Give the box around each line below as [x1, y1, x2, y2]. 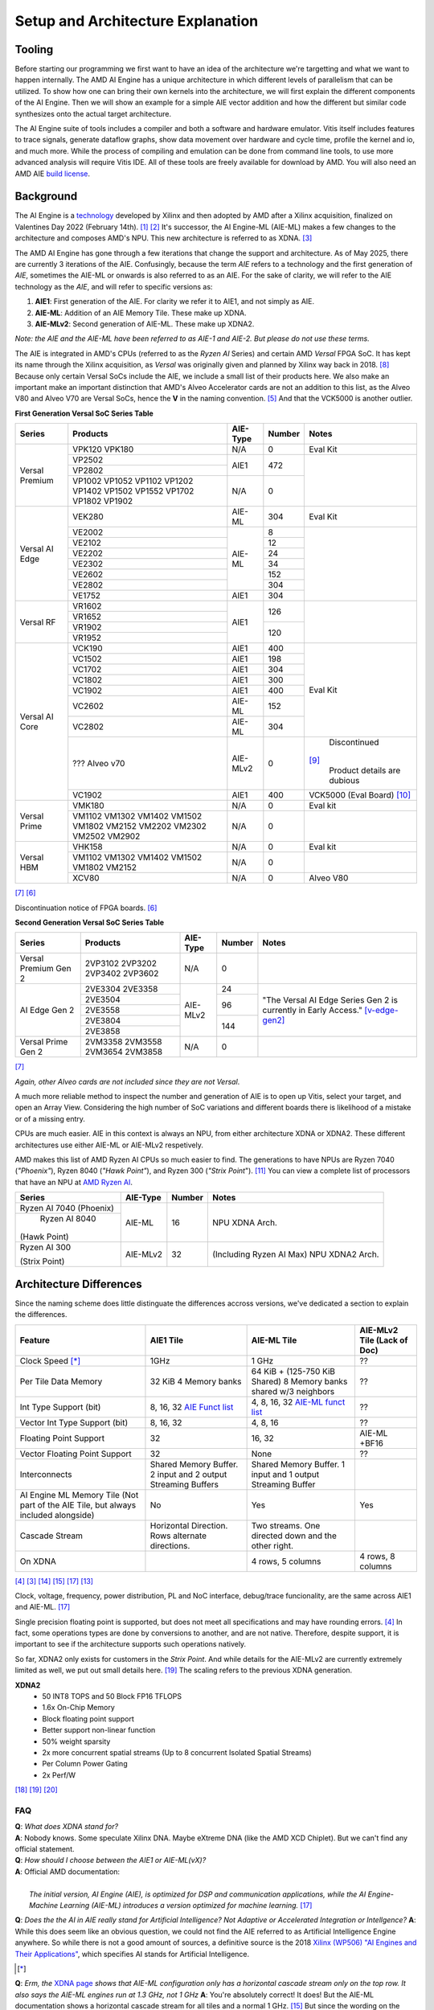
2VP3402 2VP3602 [84, 968, 159, 979]
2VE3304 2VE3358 [84, 983, 158, 995]
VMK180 [72, 800, 104, 811]
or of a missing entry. [14, 1114, 86, 1123]
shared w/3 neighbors [251, 1385, 335, 1397]
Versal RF [19, 616, 56, 627]
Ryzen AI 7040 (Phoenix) [19, 1203, 114, 1214]
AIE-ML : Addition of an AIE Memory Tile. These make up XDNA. [35, 308, 247, 318]
